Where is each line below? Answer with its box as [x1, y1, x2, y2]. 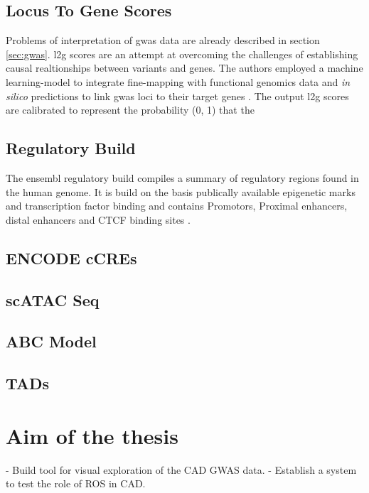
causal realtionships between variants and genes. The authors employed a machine [6, 60, 363, 75]
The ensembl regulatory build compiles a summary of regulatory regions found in [6, 170, 359, 185]
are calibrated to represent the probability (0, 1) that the [6, 102, 255, 117]
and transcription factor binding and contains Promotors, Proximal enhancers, [6, 198, 348, 213]
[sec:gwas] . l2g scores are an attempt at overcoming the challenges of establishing [6, 46, 358, 61]
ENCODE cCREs [6, 246, 137, 269]
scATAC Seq [6, 288, 100, 310]
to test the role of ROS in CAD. [6, 476, 146, 491]
